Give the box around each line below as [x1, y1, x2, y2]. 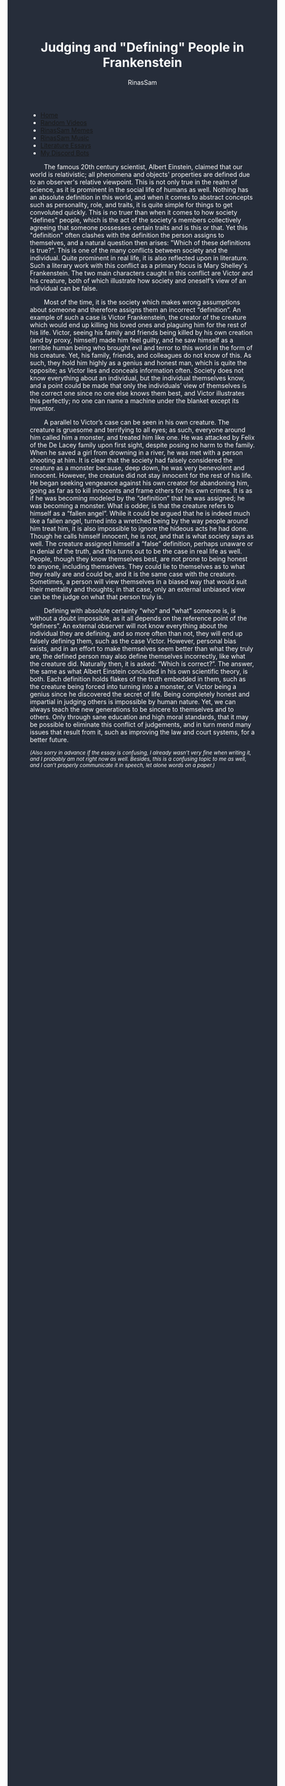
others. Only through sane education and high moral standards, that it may [29, 712, 249, 721]
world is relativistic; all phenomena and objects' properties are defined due [29, 170, 250, 179]
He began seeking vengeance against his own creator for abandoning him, [29, 479, 250, 487]
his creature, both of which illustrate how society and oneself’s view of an [29, 276, 246, 285]
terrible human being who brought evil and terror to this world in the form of [29, 343, 253, 351]
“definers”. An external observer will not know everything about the [29, 622, 228, 630]
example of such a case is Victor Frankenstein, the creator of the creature [29, 313, 246, 321]
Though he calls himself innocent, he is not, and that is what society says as [29, 532, 254, 540]
